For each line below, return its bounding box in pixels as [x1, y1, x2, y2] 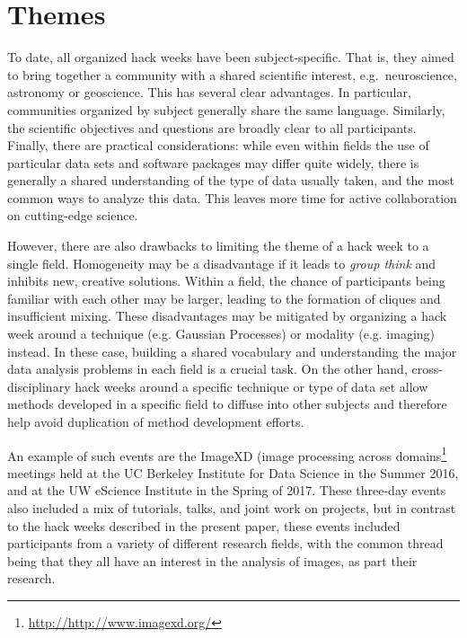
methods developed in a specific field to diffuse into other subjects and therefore [7, 394, 447, 413]
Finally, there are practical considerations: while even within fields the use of [7, 136, 429, 155]
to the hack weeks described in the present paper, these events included [7, 516, 401, 535]
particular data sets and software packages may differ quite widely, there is [7, 153, 419, 172]
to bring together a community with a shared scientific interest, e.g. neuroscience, [7, 65, 457, 84]
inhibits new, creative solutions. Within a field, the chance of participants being [7, 271, 445, 290]
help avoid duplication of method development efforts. [7, 412, 304, 430]
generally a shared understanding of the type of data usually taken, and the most [7, 171, 454, 190]
